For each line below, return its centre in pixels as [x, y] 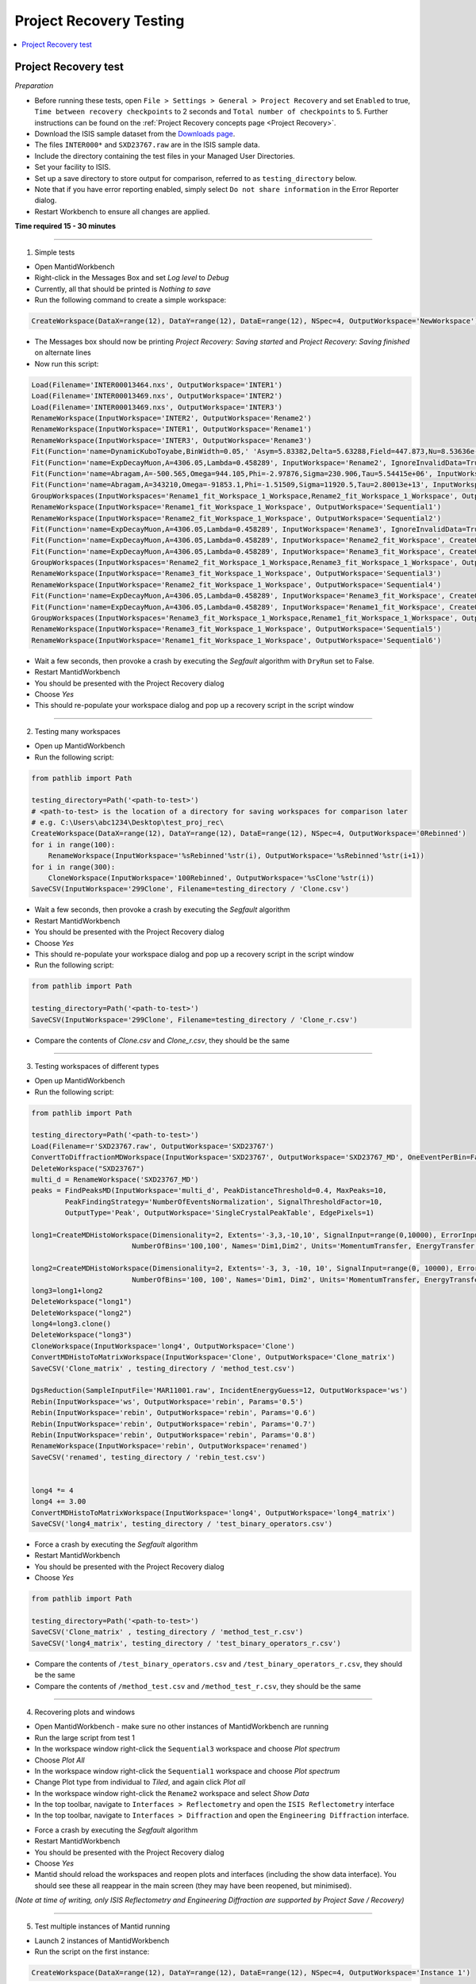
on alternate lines [63, 352]
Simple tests [55, 252]
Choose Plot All [59, 1760]
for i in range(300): [73, 867]
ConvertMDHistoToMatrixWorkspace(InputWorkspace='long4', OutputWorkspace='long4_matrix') [213, 1513]
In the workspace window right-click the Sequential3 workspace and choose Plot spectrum [187, 1749]
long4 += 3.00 [59, 1501]
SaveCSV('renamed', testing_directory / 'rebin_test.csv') [148, 1457]
